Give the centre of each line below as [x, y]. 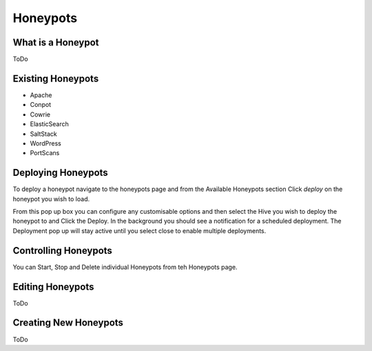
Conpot [41, 105]
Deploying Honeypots [60, 173]
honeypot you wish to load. [51, 199]
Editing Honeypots [53, 287]
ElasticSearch [49, 124]
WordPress [46, 143]
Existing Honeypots [56, 78]
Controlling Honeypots [63, 251]
